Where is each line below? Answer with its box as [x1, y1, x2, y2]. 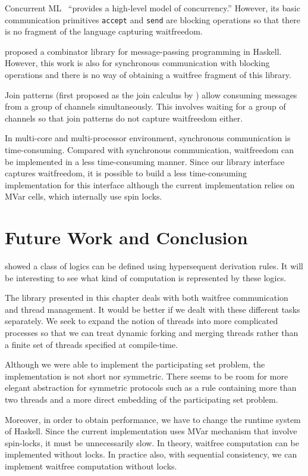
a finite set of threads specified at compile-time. [5, 338, 178, 350]
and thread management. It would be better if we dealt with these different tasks [5, 303, 300, 315]
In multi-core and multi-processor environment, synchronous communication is [5, 132, 291, 144]
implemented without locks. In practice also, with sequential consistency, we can [5, 448, 297, 461]
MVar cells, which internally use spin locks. [5, 190, 162, 203]
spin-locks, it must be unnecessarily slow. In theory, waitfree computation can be [5, 436, 299, 449]
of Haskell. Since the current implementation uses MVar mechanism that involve [5, 425, 297, 437]
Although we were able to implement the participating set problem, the [5, 358, 265, 371]
